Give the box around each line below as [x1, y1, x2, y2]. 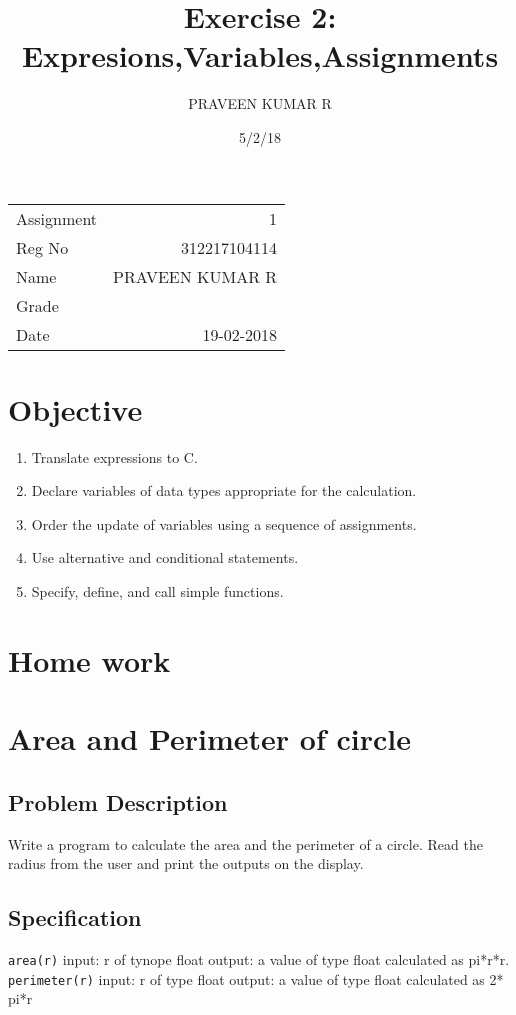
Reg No [16, 235, 69, 259]
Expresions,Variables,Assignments [21, 35, 499, 76]
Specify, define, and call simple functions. [31, 581, 284, 601]
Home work [8, 639, 171, 680]
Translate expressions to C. [31, 446, 198, 467]
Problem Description [8, 786, 228, 817]
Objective [8, 388, 143, 429]
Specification [8, 902, 142, 933]
